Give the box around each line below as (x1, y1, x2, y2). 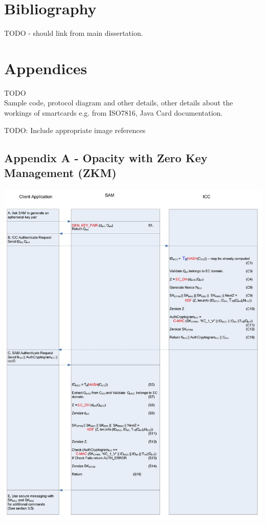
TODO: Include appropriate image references (4, 124, 146, 135)
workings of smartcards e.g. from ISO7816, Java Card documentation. (4, 107, 223, 118)
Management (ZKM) (4, 165, 117, 180)
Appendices (4, 57, 87, 78)
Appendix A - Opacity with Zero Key (4, 149, 208, 165)
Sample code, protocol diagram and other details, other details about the (4, 97, 233, 108)
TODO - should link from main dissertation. (4, 28, 143, 38)
